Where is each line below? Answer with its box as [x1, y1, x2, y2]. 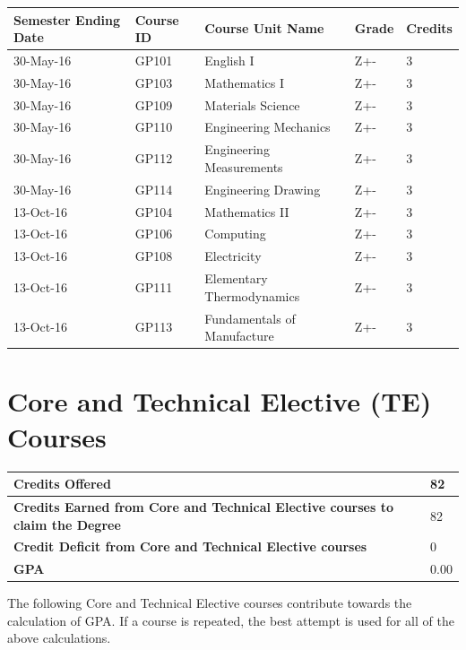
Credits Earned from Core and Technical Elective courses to [13, 497, 393, 516]
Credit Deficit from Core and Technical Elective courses [13, 537, 367, 556]
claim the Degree [13, 515, 121, 533]
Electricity [204, 247, 262, 265]
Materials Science [204, 95, 300, 114]
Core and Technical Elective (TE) [7, 383, 432, 420]
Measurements [204, 157, 283, 176]
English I [204, 50, 255, 69]
